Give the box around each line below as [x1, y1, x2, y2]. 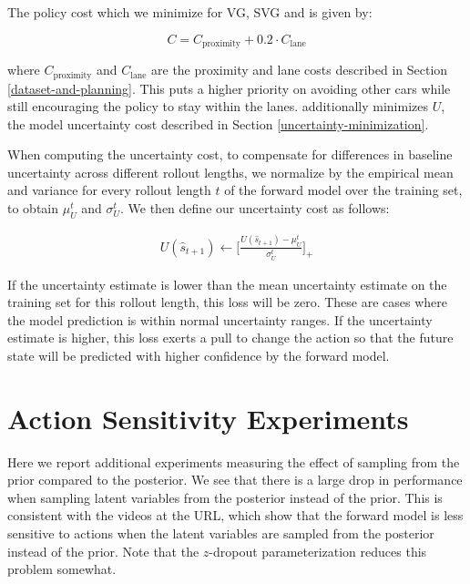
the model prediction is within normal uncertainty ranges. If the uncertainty [7, 310, 433, 329]
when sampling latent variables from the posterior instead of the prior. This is [7, 487, 443, 507]
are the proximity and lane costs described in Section [151, 60, 448, 79]
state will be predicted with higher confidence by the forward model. [7, 345, 390, 364]
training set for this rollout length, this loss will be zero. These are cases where [7, 292, 448, 312]
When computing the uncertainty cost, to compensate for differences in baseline [7, 145, 453, 164]
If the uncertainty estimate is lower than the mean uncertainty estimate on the [7, 274, 447, 293]
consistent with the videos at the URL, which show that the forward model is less [7, 506, 464, 525]
